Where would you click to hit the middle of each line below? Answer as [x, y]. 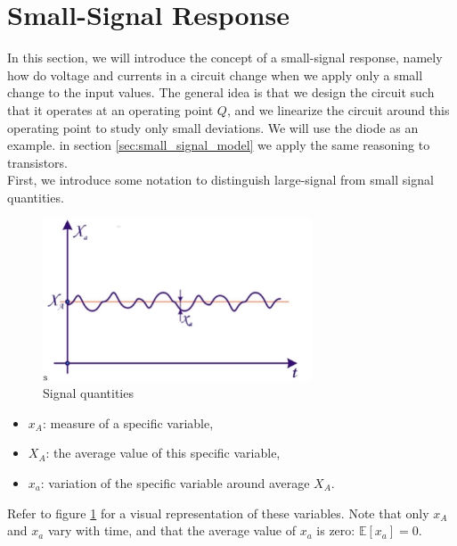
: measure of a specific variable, [128, 422]
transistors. [37, 162]
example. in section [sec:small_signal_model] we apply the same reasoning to [219, 145]
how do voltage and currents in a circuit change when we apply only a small [215, 74]
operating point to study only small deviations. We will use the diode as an [213, 127]
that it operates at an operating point [110, 109]
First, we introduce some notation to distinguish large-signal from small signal [220, 180]
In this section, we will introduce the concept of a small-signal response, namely [225, 58]
